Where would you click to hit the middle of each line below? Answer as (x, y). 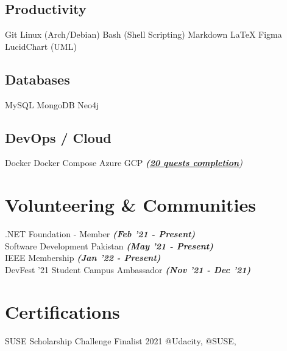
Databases (37, 79)
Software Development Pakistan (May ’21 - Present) (109, 245)
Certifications (62, 311)
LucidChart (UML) (41, 46)
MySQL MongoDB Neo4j (52, 104)
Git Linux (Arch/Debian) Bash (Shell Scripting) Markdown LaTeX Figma (143, 34)
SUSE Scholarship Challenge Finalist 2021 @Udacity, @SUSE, (121, 340)
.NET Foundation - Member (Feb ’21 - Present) (100, 234)
